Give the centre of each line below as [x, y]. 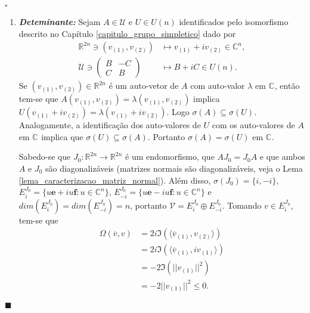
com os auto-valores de [253, 125]
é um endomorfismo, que [170, 156]
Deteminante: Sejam [60, 21]
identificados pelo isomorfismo [234, 21]
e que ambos [282, 156]
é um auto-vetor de [144, 86]
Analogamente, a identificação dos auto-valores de [110, 125]
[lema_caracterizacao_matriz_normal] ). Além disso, [115, 180]
